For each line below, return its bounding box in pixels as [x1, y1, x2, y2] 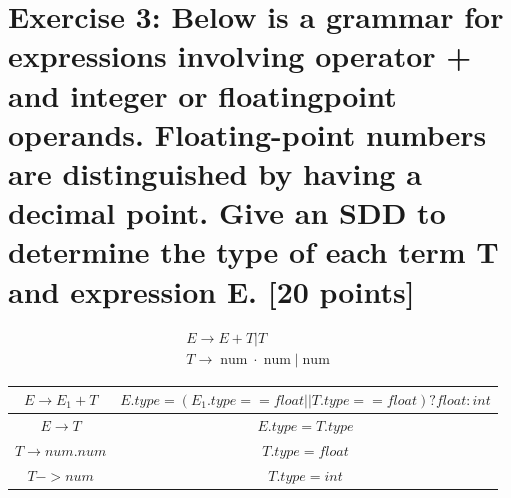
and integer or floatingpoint [8, 74, 397, 115]
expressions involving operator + [8, 35, 472, 76]
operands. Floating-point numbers [8, 113, 487, 154]
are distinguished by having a [8, 152, 422, 193]
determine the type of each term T [8, 231, 499, 272]
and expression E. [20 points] [8, 270, 415, 311]
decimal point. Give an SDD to [8, 192, 446, 233]
